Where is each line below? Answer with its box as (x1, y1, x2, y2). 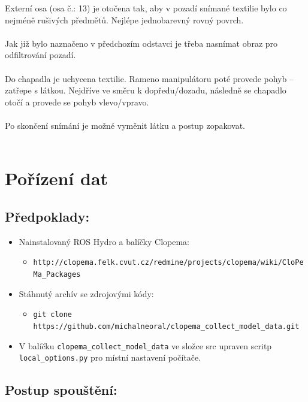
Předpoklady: (5, 207, 90, 225)
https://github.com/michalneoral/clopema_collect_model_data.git (33, 322, 300, 331)
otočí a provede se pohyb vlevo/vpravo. (5, 95, 149, 108)
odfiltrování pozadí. (5, 49, 76, 61)
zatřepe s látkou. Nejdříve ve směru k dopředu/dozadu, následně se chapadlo (5, 84, 286, 96)
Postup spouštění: (5, 380, 117, 399)
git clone (33, 310, 73, 319)
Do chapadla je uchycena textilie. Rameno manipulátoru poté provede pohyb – (5, 72, 294, 84)
